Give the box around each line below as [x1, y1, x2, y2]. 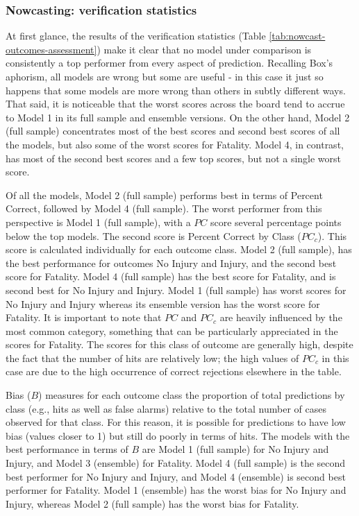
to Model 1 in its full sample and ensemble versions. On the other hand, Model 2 [6, 110, 350, 124]
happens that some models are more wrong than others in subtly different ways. [6, 83, 346, 97]
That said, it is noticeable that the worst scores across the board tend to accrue [6, 96, 345, 111]
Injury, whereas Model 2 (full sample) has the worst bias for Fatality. [6, 496, 299, 510]
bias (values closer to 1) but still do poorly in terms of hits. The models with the [6, 428, 350, 442]
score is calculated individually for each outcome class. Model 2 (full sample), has [6, 242, 352, 257]
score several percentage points [210, 214, 342, 229]
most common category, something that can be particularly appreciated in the [6, 323, 338, 338]
